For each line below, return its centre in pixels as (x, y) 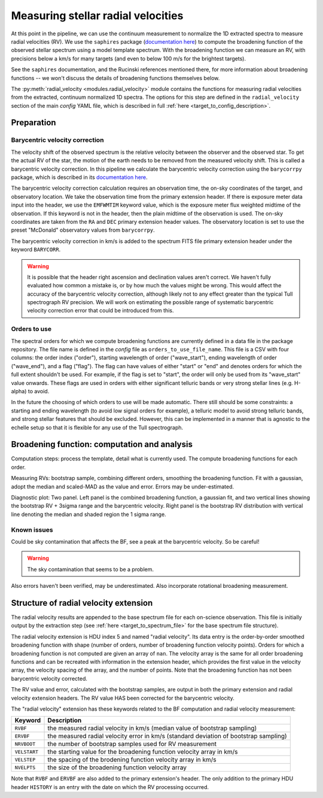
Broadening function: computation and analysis (102, 444)
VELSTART (27, 752)
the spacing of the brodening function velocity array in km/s (132, 760)
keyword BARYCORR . (36, 250)
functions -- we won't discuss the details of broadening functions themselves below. (115, 78)
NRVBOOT (25, 744)
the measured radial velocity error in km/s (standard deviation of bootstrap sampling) (167, 736)
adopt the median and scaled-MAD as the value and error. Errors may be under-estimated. (123, 486)
